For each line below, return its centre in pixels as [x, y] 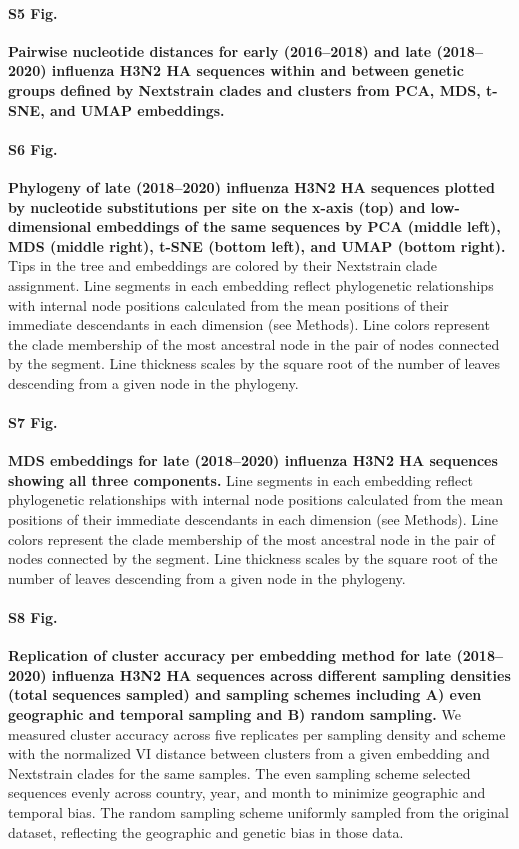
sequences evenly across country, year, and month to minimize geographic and [247, 792]
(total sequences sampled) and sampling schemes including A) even [245, 694]
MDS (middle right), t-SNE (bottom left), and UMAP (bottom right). [257, 245]
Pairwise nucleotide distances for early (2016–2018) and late [220, 50]
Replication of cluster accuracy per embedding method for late [230, 655]
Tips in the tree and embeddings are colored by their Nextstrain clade [222, 265]
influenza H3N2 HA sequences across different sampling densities [281, 674]
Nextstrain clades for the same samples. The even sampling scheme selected [239, 772]
